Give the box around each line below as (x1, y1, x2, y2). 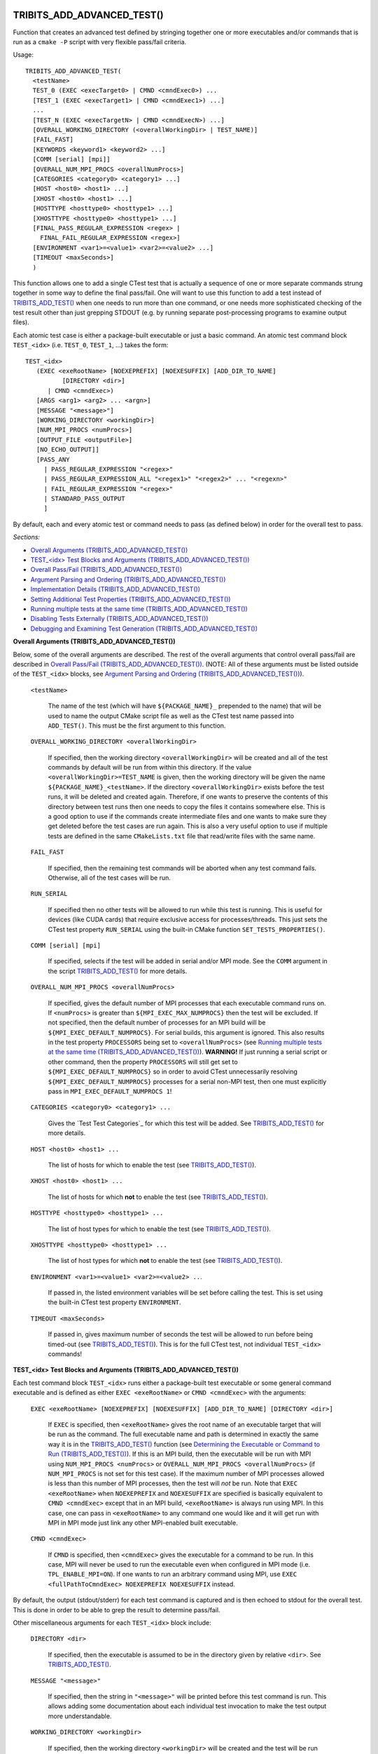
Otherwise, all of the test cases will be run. (48, 873, 171, 882)
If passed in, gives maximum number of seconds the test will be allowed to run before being (48, 1330, 313, 1339)
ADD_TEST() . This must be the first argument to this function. (48, 721, 226, 730)
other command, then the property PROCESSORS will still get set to (48, 1057, 238, 1066)
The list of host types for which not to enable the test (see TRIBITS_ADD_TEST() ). (48, 1257, 283, 1265)
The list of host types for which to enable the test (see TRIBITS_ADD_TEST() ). (48, 1224, 271, 1233)
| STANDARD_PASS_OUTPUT (43, 495, 125, 503)
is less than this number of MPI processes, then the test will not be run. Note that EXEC (48, 1479, 297, 1487)
